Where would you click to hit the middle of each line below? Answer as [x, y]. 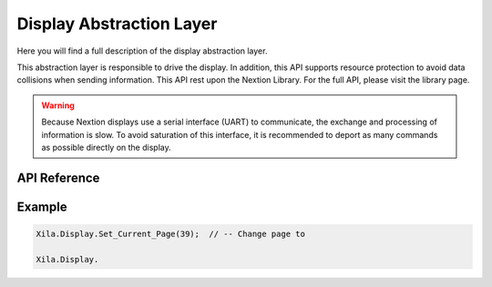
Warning [58, 105]
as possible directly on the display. [107, 147]
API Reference [58, 178]
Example [42, 207]
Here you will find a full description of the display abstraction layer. [142, 51]
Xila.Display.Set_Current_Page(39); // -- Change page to [170, 233]
